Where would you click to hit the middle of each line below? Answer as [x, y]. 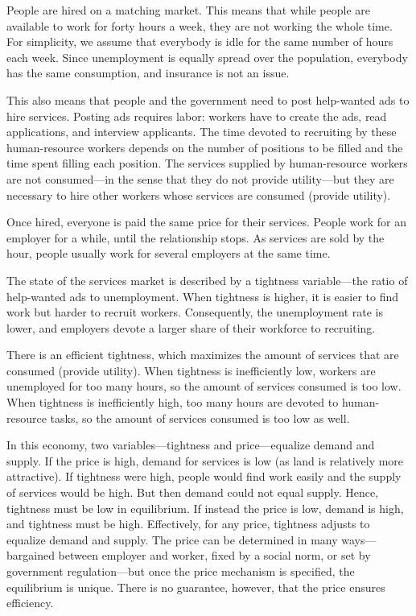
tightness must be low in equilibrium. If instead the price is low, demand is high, [205, 508]
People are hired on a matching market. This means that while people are [188, 10]
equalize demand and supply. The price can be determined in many [172, 539]
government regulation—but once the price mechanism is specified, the [181, 571]
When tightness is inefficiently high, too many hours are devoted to [173, 402]
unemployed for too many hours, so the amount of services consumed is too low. [204, 386]
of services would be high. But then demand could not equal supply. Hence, [193, 492]
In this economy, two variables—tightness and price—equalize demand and [191, 445]
